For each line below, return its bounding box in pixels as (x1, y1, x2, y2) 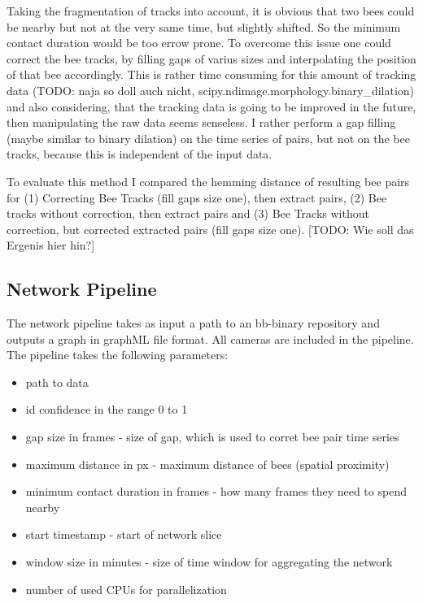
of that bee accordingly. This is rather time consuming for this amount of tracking (7, 66, 416, 83)
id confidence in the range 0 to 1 (25, 401, 188, 418)
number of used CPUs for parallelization (25, 580, 227, 597)
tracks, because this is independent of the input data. (7, 145, 273, 163)
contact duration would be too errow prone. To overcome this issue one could (7, 34, 391, 51)
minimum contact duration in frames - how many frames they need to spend (25, 483, 407, 500)
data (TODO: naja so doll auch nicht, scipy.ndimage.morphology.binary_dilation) (7, 81, 415, 98)
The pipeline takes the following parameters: (7, 346, 229, 363)
